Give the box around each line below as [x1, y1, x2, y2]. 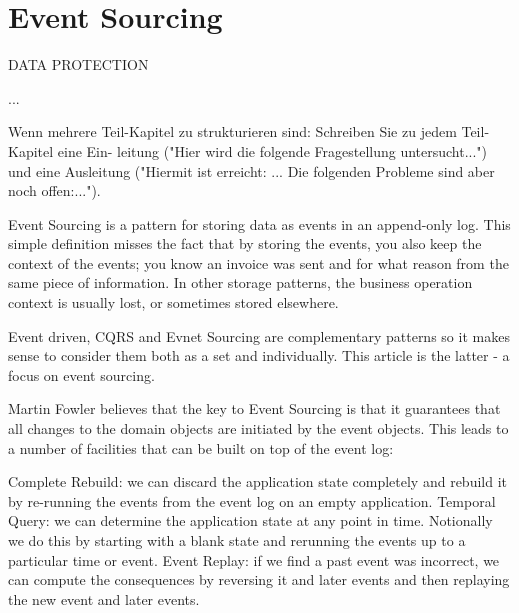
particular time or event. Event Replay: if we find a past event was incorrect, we [8, 549, 500, 570]
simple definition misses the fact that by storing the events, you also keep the [8, 233, 482, 254]
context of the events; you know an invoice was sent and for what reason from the [8, 252, 509, 273]
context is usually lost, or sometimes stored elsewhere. [8, 292, 339, 313]
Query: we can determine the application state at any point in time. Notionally [8, 510, 493, 531]
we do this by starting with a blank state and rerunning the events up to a [8, 530, 466, 550]
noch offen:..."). [8, 180, 101, 201]
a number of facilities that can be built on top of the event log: [8, 437, 394, 458]
